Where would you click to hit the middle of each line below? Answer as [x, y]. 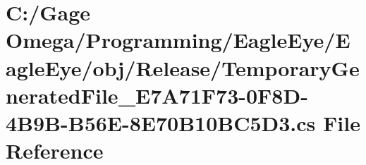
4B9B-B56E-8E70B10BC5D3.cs [161, 122]
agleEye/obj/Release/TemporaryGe [183, 67]
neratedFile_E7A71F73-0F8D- [157, 95]
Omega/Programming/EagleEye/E [178, 40]
